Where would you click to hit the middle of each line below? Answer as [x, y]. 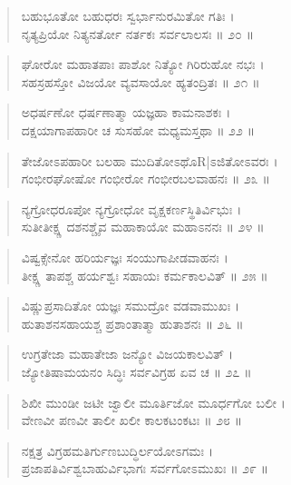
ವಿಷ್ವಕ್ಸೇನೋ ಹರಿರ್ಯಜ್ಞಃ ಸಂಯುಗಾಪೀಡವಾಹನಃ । [125, 257]
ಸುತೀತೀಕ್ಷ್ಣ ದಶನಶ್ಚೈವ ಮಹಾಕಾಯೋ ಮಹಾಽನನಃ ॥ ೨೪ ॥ [143, 227]
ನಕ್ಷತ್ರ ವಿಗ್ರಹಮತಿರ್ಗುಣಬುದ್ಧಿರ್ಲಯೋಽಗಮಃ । [117, 450]
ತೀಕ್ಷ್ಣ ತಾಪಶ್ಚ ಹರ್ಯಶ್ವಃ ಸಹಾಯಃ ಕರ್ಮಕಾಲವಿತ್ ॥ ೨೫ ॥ [145, 275]
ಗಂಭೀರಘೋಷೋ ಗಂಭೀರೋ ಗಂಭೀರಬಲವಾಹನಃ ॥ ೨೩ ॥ [145, 178]
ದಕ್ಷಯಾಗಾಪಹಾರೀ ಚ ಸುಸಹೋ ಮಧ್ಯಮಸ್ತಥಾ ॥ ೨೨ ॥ [138, 129]
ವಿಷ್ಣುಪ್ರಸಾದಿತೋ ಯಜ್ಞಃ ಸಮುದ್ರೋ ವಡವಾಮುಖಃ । [131, 306]
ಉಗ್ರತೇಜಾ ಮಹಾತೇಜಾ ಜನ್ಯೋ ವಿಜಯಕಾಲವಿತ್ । [127, 354]
